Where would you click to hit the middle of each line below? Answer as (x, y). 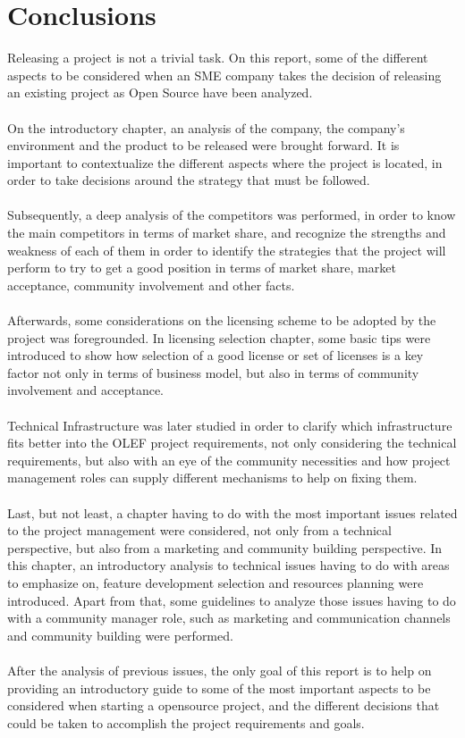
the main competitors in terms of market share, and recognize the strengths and (227, 233)
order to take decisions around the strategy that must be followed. (189, 180)
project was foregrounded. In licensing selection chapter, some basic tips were (219, 337)
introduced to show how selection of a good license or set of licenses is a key (216, 355)
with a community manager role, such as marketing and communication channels (229, 618)
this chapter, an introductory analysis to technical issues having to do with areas (228, 565)
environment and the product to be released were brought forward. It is (203, 145)
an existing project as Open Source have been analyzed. (160, 92)
